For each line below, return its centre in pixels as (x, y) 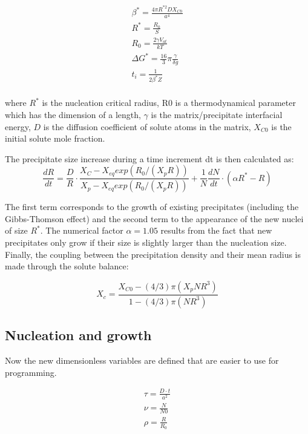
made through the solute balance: (67, 266)
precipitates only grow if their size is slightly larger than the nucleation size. (146, 242)
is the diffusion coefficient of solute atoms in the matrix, (147, 126)
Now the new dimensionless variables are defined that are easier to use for (142, 360)
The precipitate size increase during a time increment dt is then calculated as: (149, 158)
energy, (18, 126)
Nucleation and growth (78, 335)
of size (16, 230)
